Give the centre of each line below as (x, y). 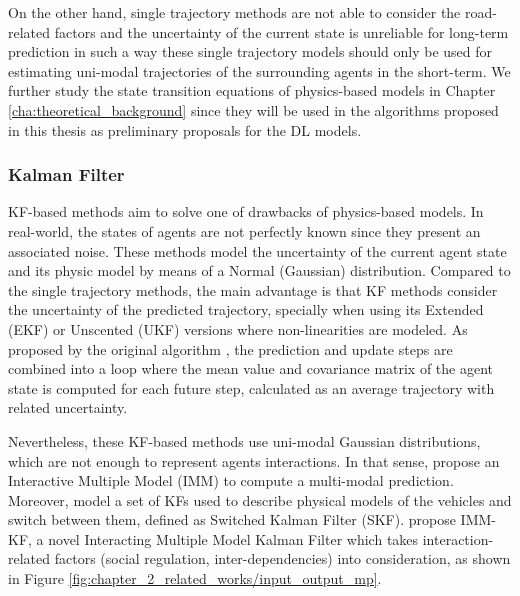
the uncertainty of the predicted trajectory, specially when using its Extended (246, 309)
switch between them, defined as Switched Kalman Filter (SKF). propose (232, 519)
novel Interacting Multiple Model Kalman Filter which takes (233, 538)
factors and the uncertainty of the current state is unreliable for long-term (281, 31)
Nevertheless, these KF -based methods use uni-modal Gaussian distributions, (244, 440)
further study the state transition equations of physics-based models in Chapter (252, 90)
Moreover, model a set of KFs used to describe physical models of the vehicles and (260, 499)
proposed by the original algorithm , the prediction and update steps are (230, 348)
